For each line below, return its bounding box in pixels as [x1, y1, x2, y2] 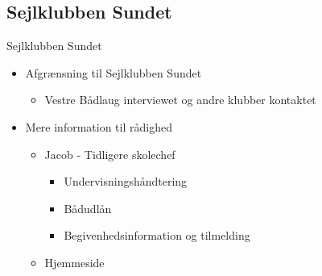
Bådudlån [64, 199, 112, 216]
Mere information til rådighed [25, 118, 172, 135]
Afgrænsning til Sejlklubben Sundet [25, 64, 202, 81]
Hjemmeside [44, 253, 105, 270]
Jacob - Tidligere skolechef [44, 145, 175, 162]
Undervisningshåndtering [64, 173, 188, 190]
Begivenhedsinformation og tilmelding [64, 227, 250, 244]
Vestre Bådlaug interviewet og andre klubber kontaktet [44, 91, 316, 108]
